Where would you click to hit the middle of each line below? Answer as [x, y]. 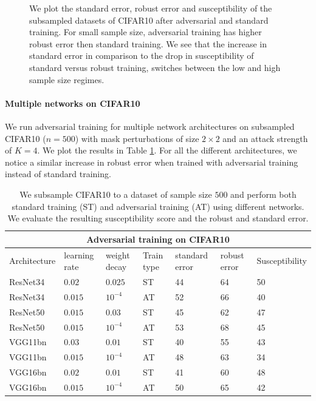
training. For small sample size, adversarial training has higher [146, 32]
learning [79, 254]
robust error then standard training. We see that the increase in [148, 43]
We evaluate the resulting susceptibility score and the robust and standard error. [158, 218]
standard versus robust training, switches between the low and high [155, 67]
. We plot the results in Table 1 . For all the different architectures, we [167, 150]
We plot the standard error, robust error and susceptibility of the [151, 8]
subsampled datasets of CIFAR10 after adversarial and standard [149, 20]
